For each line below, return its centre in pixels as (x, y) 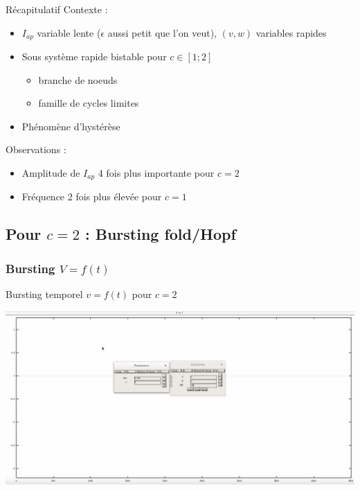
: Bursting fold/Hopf (160, 234)
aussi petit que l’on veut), (162, 32)
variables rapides (291, 32)
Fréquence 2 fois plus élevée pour (92, 196)
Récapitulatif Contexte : (57, 9)
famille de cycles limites (89, 103)
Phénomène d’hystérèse (71, 126)
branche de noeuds (78, 79)
